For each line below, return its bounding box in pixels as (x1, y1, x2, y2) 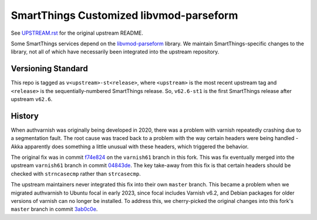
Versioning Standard (11, 64, 88, 74)
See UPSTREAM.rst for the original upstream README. (11, 29, 143, 36)
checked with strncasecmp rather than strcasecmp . (11, 170, 141, 177)
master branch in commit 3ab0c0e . (11, 206, 98, 213)
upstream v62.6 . (11, 96, 53, 103)
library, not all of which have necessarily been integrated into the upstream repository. (11, 48, 220, 55)
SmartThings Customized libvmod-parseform (11, 9, 238, 22)
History (11, 111, 39, 121)
